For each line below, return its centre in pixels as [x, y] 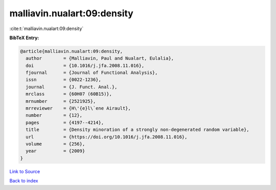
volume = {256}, [55, 144]
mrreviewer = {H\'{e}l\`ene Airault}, [78, 108]
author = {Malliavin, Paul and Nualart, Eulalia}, [100, 58]
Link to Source [25, 171]
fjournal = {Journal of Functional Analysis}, [92, 73]
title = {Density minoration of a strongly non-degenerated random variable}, [138, 130]
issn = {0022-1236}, [64, 80]
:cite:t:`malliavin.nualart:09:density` [47, 29]
